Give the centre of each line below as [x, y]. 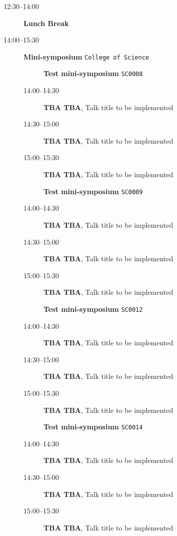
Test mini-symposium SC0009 [93, 191]
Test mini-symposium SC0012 [93, 309]
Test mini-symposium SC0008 [93, 73]
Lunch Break [46, 23]
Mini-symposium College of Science [86, 56]
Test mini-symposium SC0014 [93, 427]
